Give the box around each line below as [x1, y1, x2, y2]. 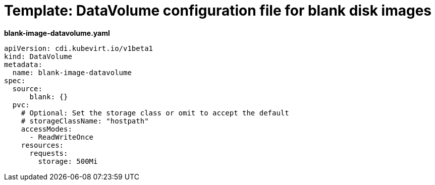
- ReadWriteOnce [29, 133, 94, 141]
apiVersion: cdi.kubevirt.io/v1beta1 [4, 44, 153, 52]
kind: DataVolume [4, 52, 72, 60]
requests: [29, 149, 68, 157]
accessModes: [21, 125, 72, 133]
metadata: [4, 60, 42, 69]
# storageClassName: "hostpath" [21, 116, 149, 125]
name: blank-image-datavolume [12, 68, 132, 77]
